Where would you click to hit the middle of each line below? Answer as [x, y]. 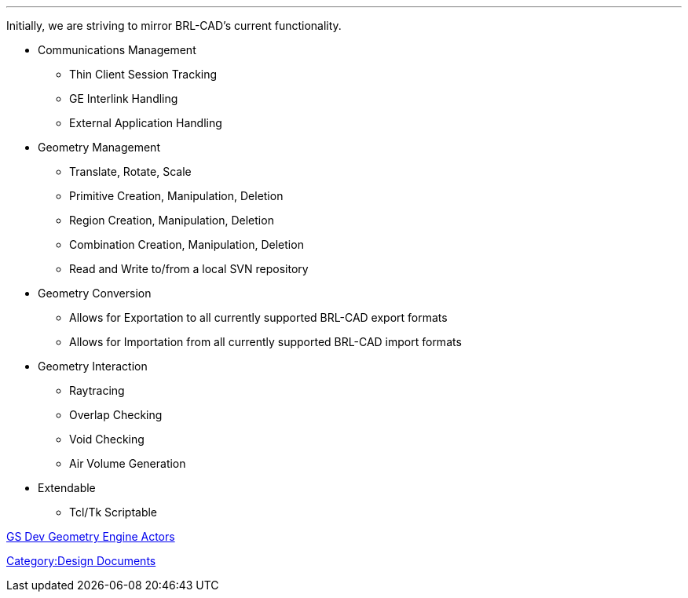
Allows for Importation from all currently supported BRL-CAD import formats [265, 342]
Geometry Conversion [95, 293]
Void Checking [107, 439]
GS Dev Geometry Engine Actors [91, 536]
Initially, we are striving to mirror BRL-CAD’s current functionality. [174, 26]
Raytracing [97, 390]
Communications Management [117, 50]
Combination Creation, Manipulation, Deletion [187, 244]
